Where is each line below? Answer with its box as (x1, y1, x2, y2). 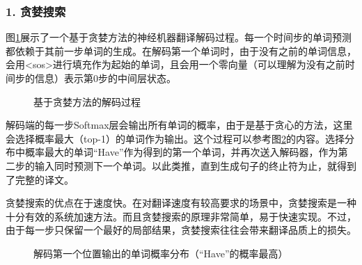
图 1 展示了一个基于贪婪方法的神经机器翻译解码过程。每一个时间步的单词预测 (6, 30, 352, 45)
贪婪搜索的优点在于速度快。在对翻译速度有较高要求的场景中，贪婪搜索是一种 (6, 195, 356, 210)
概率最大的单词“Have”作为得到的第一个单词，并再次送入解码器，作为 (24, 145, 338, 159)
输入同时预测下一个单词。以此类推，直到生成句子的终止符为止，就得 (34, 158, 347, 172)
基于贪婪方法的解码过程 (33, 94, 141, 109)
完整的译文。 (15, 172, 74, 186)
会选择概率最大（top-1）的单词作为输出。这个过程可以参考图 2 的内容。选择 (6, 131, 345, 145)
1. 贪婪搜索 (6, 2, 66, 19)
